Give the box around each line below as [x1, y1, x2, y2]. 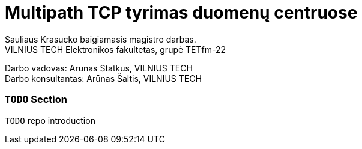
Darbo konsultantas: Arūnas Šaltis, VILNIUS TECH [5, 73, 202, 84]
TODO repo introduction [5, 115, 95, 126]
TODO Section [5, 93, 68, 106]
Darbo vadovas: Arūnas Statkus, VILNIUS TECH [5, 62, 193, 73]
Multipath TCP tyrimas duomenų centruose [5, 2, 358, 23]
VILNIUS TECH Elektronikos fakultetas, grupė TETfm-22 [5, 44, 226, 55]
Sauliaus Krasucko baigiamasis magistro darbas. [5, 34, 196, 44]
